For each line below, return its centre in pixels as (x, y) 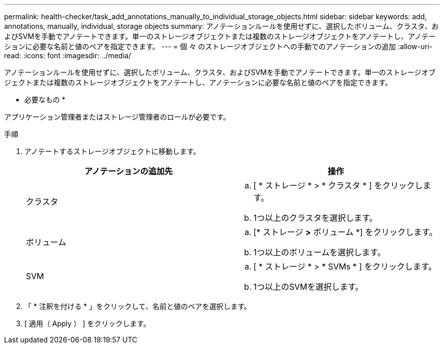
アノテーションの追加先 (128, 171)
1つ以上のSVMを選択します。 (308, 287)
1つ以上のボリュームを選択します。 (320, 252)
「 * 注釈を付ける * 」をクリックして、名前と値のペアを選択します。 (138, 306)
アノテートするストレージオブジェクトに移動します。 (113, 151)
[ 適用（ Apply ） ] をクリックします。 (87, 323)
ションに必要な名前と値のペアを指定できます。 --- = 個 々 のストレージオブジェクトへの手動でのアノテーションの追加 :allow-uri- (218, 46)
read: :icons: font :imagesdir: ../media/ (68, 55)
